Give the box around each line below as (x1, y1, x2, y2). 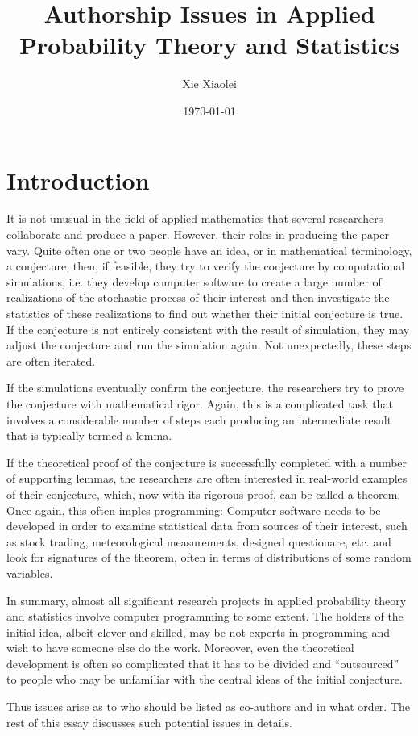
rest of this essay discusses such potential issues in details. (6, 713, 292, 730)
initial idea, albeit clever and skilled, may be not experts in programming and (6, 623, 390, 640)
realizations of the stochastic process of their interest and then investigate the (6, 289, 390, 306)
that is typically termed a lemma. (6, 427, 172, 444)
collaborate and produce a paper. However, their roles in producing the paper (6, 226, 389, 243)
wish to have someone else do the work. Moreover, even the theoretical (6, 639, 354, 656)
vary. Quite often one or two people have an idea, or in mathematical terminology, (6, 241, 412, 258)
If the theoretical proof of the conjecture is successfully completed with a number (6, 454, 408, 470)
